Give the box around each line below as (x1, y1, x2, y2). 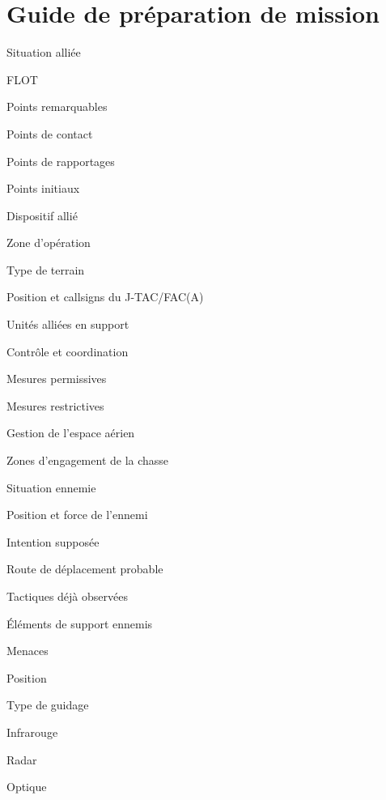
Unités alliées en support (6, 316, 129, 333)
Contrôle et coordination (6, 343, 129, 360)
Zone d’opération (6, 234, 91, 251)
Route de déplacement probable (6, 560, 163, 577)
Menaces (6, 642, 49, 659)
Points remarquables (6, 98, 108, 115)
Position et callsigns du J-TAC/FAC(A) (6, 288, 204, 305)
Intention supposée (6, 533, 100, 550)
